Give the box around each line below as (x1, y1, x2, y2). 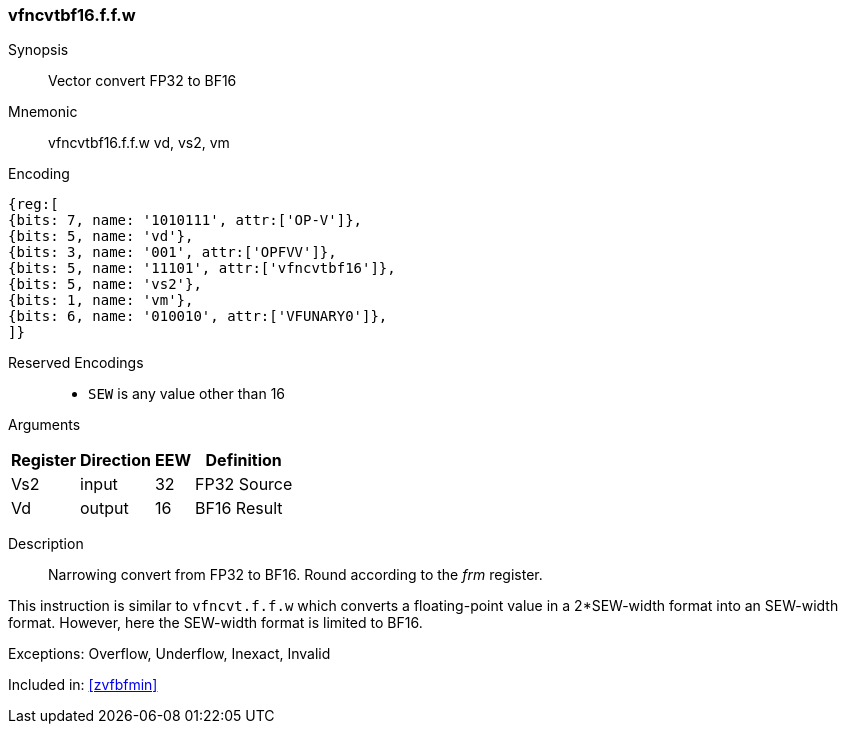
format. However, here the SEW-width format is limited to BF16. (8, 614, 423, 632)
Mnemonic (8, 103, 78, 121)
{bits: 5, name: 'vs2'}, (8, 276, 202, 293)
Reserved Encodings (8, 354, 144, 372)
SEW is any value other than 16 (88, 385, 286, 403)
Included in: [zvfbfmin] (8, 676, 158, 694)
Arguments (8, 416, 81, 434)
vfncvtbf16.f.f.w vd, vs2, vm (48, 134, 230, 152)
